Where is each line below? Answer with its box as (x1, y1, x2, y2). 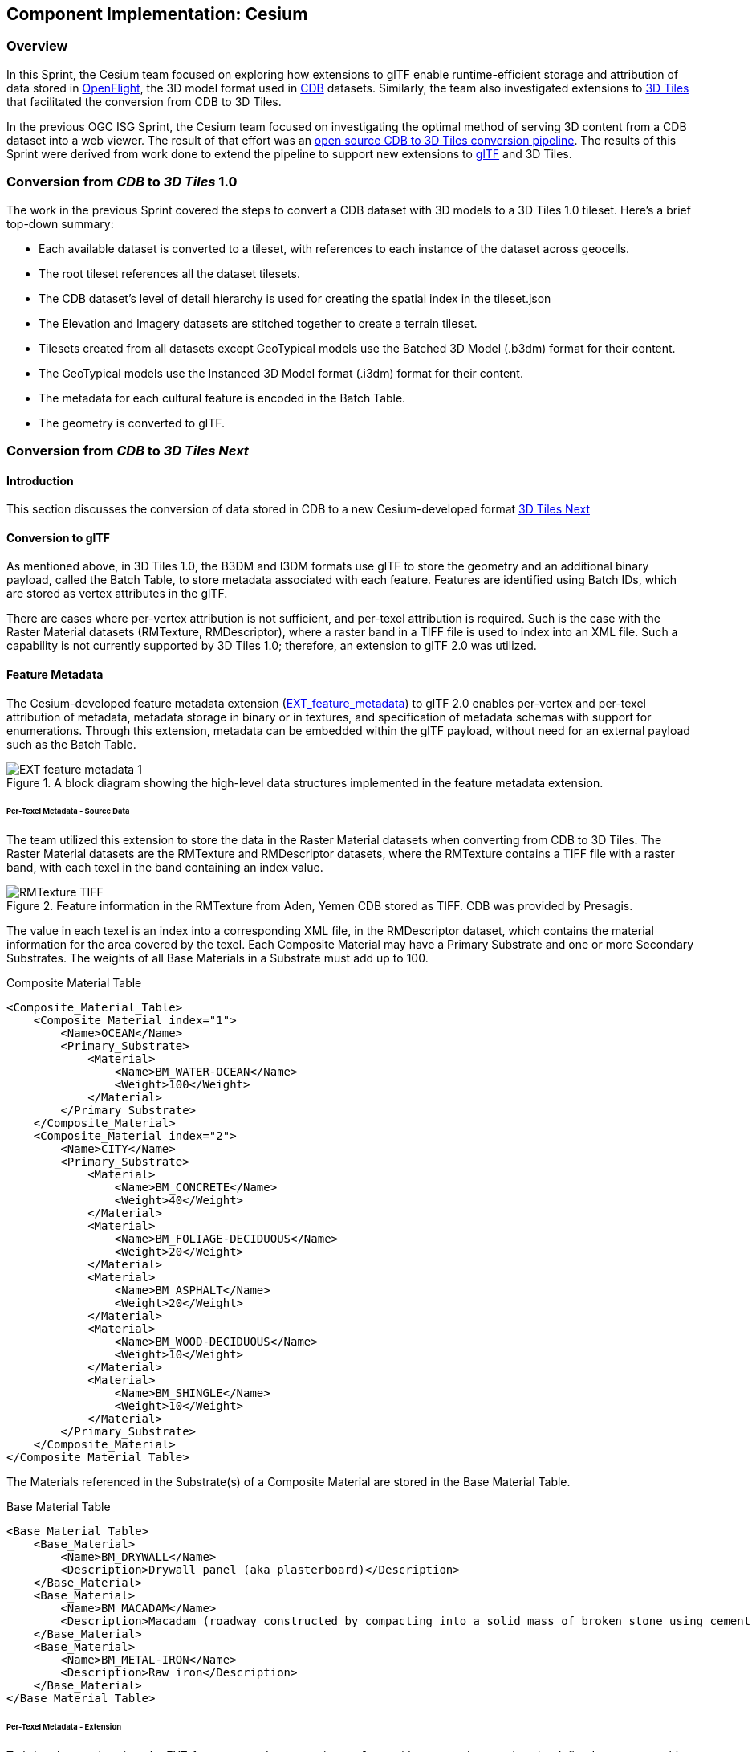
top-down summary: (6, 216, 114, 231)
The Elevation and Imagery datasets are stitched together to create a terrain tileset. (39, 316, 478, 330)
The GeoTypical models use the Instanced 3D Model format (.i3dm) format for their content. (39, 366, 523, 380)
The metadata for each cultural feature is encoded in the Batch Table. (39, 390, 406, 405)
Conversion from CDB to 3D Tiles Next (6, 442, 249, 459)
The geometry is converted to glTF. (39, 415, 226, 430)
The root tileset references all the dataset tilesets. (39, 266, 300, 280)
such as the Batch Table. (6, 737, 136, 751)
